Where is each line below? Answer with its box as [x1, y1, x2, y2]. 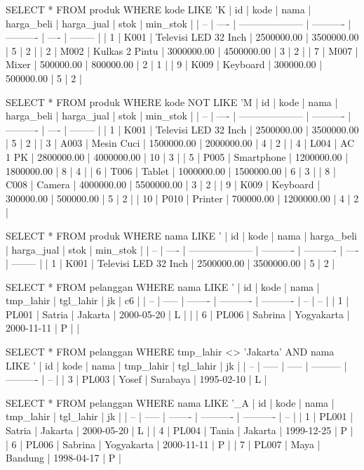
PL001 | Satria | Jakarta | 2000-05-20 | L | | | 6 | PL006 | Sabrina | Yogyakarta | [6, 306, 350, 321]
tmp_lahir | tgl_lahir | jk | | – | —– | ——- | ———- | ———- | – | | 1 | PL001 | [6, 409, 353, 424]
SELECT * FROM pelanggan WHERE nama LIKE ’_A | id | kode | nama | [6, 395, 335, 410]
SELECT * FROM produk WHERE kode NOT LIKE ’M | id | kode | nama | [6, 94, 338, 109]
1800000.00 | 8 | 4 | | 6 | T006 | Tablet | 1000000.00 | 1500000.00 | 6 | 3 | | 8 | [6, 163, 336, 178]
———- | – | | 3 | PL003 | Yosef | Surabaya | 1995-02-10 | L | [6, 372, 267, 386]
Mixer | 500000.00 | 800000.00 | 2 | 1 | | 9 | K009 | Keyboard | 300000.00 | [6, 57, 323, 72]
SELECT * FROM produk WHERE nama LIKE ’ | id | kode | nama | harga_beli [6, 228, 358, 242]
